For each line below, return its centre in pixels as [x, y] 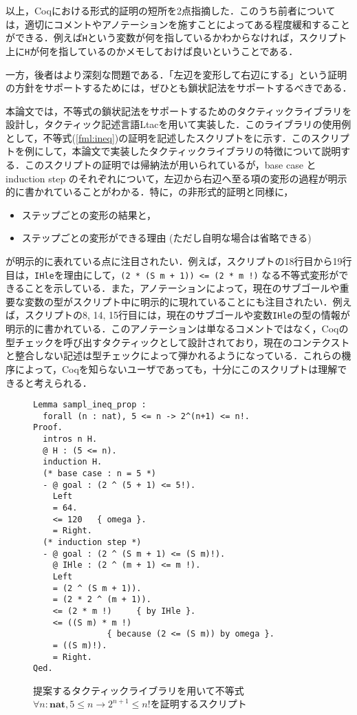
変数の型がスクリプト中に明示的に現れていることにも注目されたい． [178, 301]
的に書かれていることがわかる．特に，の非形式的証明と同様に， [150, 192]
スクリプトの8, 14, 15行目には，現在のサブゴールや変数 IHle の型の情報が [187, 315]
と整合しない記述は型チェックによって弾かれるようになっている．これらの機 [178, 355]
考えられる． [63, 382]
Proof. [48, 428]
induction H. [73, 462]
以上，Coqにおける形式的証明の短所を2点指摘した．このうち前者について [171, 10]
